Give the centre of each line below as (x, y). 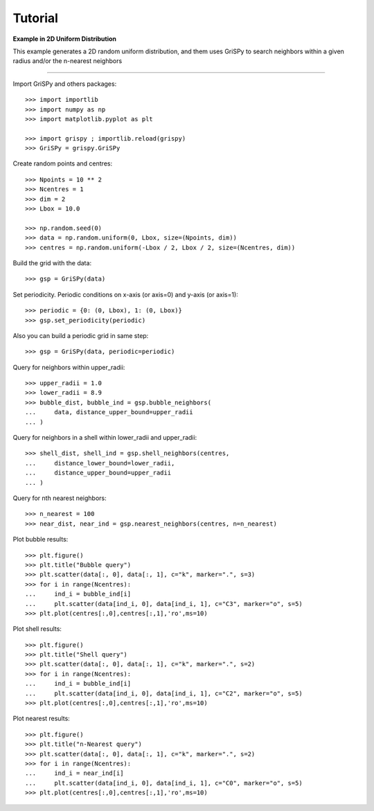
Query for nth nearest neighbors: (60, 498)
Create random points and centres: (63, 163)
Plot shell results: (37, 629)
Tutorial (36, 18)
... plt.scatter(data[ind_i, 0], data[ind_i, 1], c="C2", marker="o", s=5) (164, 693)
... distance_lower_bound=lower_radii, (100, 463)
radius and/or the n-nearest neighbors (68, 61)
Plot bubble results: (41, 540)
